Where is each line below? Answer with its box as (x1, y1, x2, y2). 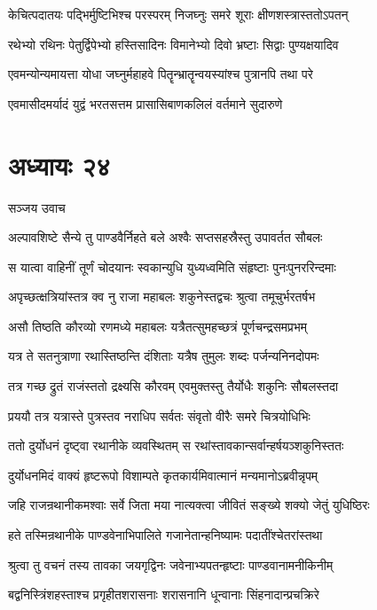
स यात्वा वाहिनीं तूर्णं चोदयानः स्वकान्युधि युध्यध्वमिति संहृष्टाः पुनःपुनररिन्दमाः (8, 257, 336, 276)
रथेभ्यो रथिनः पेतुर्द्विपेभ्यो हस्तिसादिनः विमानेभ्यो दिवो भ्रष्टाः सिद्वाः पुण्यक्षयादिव (8, 35, 339, 53)
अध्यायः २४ (8, 146, 111, 183)
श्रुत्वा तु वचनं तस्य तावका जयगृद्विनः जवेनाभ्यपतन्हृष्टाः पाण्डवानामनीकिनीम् (8, 555, 334, 574)
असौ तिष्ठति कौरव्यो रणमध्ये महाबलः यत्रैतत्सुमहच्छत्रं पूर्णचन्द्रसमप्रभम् (8, 317, 308, 335)
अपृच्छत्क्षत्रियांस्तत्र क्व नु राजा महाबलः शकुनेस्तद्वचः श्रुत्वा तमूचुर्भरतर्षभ (8, 287, 316, 306)
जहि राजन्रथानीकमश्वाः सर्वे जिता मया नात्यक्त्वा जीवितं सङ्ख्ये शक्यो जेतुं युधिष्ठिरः (8, 496, 370, 514)
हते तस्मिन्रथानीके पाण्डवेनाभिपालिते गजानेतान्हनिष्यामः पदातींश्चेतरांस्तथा (8, 526, 323, 544)
